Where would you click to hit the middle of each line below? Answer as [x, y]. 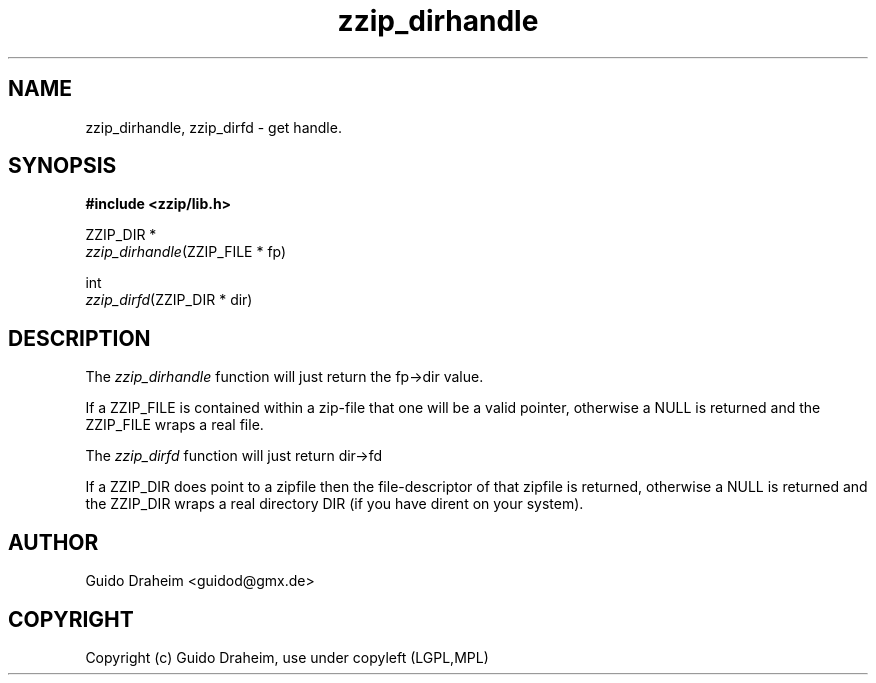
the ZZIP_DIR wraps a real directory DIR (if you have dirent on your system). [334, 504]
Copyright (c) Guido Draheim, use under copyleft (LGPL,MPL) [287, 657]
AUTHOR [53, 542]
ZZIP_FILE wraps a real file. [174, 425]
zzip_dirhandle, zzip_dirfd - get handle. [213, 127]
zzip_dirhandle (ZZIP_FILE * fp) [186, 252]
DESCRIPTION [79, 338]
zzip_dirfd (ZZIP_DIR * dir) [169, 300]
